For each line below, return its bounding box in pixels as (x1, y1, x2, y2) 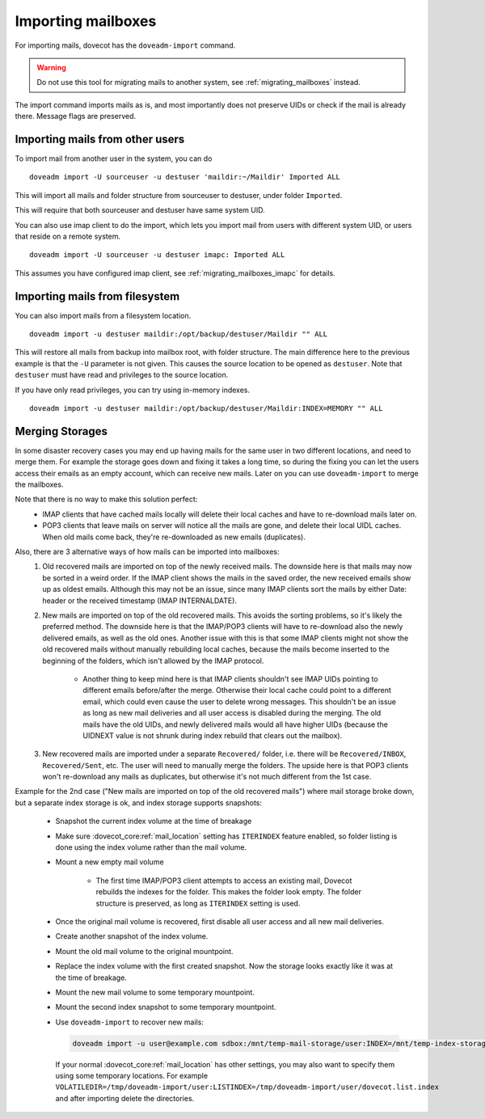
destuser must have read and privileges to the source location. (15, 370, 229, 380)
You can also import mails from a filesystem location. (15, 310, 192, 320)
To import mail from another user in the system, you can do (15, 154, 213, 163)
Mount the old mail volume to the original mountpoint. (55, 946, 234, 956)
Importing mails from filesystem (15, 289, 180, 303)
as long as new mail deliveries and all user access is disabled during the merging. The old (82, 708, 382, 718)
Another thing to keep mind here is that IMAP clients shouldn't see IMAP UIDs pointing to (82, 674, 379, 683)
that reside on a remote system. (15, 231, 121, 241)
